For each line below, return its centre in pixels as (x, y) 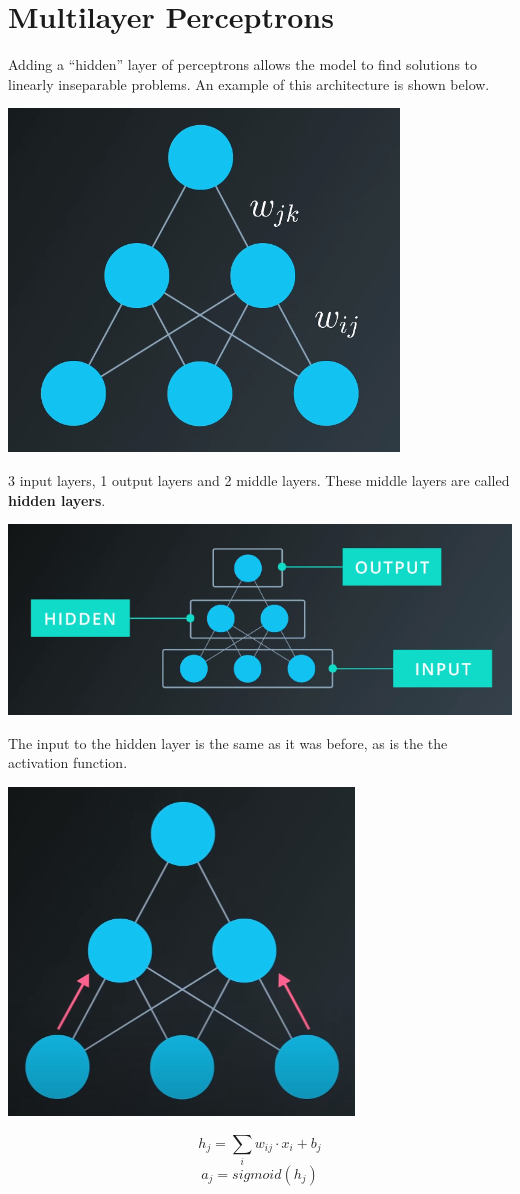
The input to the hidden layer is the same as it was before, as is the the (228, 742)
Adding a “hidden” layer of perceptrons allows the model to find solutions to (243, 64)
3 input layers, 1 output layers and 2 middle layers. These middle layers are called (259, 479)
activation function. (68, 762)
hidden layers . (57, 499)
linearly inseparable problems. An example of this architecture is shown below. (249, 83)
